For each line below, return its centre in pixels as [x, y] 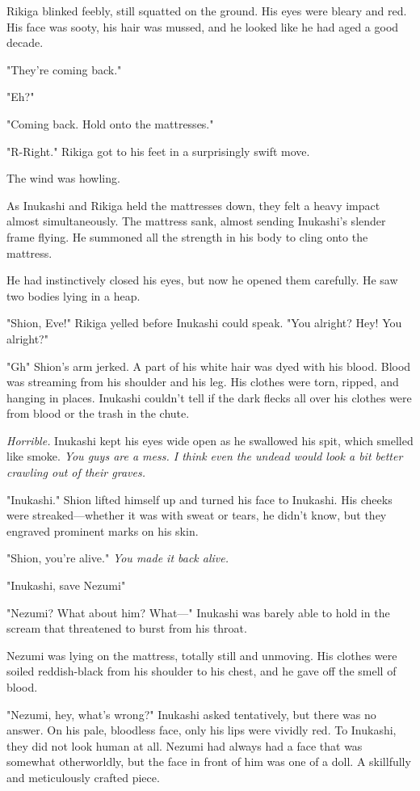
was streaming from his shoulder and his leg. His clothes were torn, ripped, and [203, 382]
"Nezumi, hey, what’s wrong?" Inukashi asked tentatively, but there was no [191, 714]
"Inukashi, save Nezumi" [66, 585]
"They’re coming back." [64, 69]
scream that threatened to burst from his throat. [127, 628]
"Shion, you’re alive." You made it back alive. [118, 558]
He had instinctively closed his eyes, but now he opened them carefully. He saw [202, 280]
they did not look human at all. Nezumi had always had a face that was [185, 745]
